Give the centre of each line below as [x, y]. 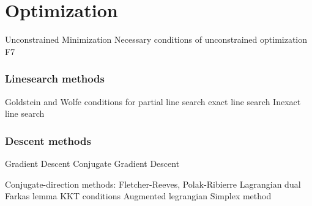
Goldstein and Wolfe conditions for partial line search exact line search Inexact [153, 101]
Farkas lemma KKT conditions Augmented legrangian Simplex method [138, 196]
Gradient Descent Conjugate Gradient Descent [92, 163]
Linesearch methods [55, 79]
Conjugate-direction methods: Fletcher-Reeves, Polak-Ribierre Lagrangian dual [153, 184]
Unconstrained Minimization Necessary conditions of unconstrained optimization [156, 39]
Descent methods [48, 140]
